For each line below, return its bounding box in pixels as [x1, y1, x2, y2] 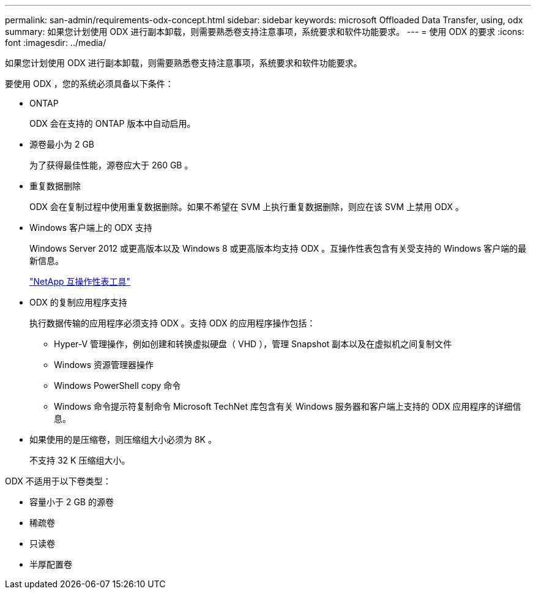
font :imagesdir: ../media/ [5, 37, 106, 48]
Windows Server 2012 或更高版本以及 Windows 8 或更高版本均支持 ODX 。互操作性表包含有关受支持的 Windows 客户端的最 [29, 243, 527, 254]
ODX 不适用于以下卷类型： [5, 476, 111, 486]
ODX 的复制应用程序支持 [29, 297, 127, 307]
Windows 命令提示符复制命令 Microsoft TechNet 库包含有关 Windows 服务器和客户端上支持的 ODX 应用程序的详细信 [54, 401, 521, 412]
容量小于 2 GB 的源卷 [29, 497, 114, 507]
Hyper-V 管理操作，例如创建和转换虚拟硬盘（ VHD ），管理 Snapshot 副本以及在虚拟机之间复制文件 [54, 339, 452, 349]
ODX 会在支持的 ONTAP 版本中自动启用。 [29, 118, 196, 129]
